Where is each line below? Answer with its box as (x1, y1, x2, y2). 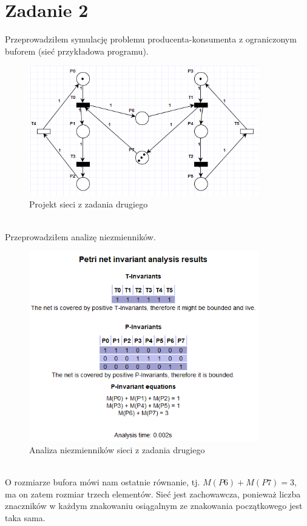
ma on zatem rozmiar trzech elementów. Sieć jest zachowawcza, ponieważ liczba (5, 487, 301, 500)
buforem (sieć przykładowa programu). (5, 44, 149, 57)
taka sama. (5, 511, 46, 524)
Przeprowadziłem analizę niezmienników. (5, 230, 156, 243)
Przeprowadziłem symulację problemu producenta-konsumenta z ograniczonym (5, 33, 297, 46)
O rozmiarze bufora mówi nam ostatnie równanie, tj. (5, 476, 200, 488)
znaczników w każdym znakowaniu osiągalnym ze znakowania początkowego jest (5, 499, 303, 512)
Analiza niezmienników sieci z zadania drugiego (29, 443, 205, 456)
